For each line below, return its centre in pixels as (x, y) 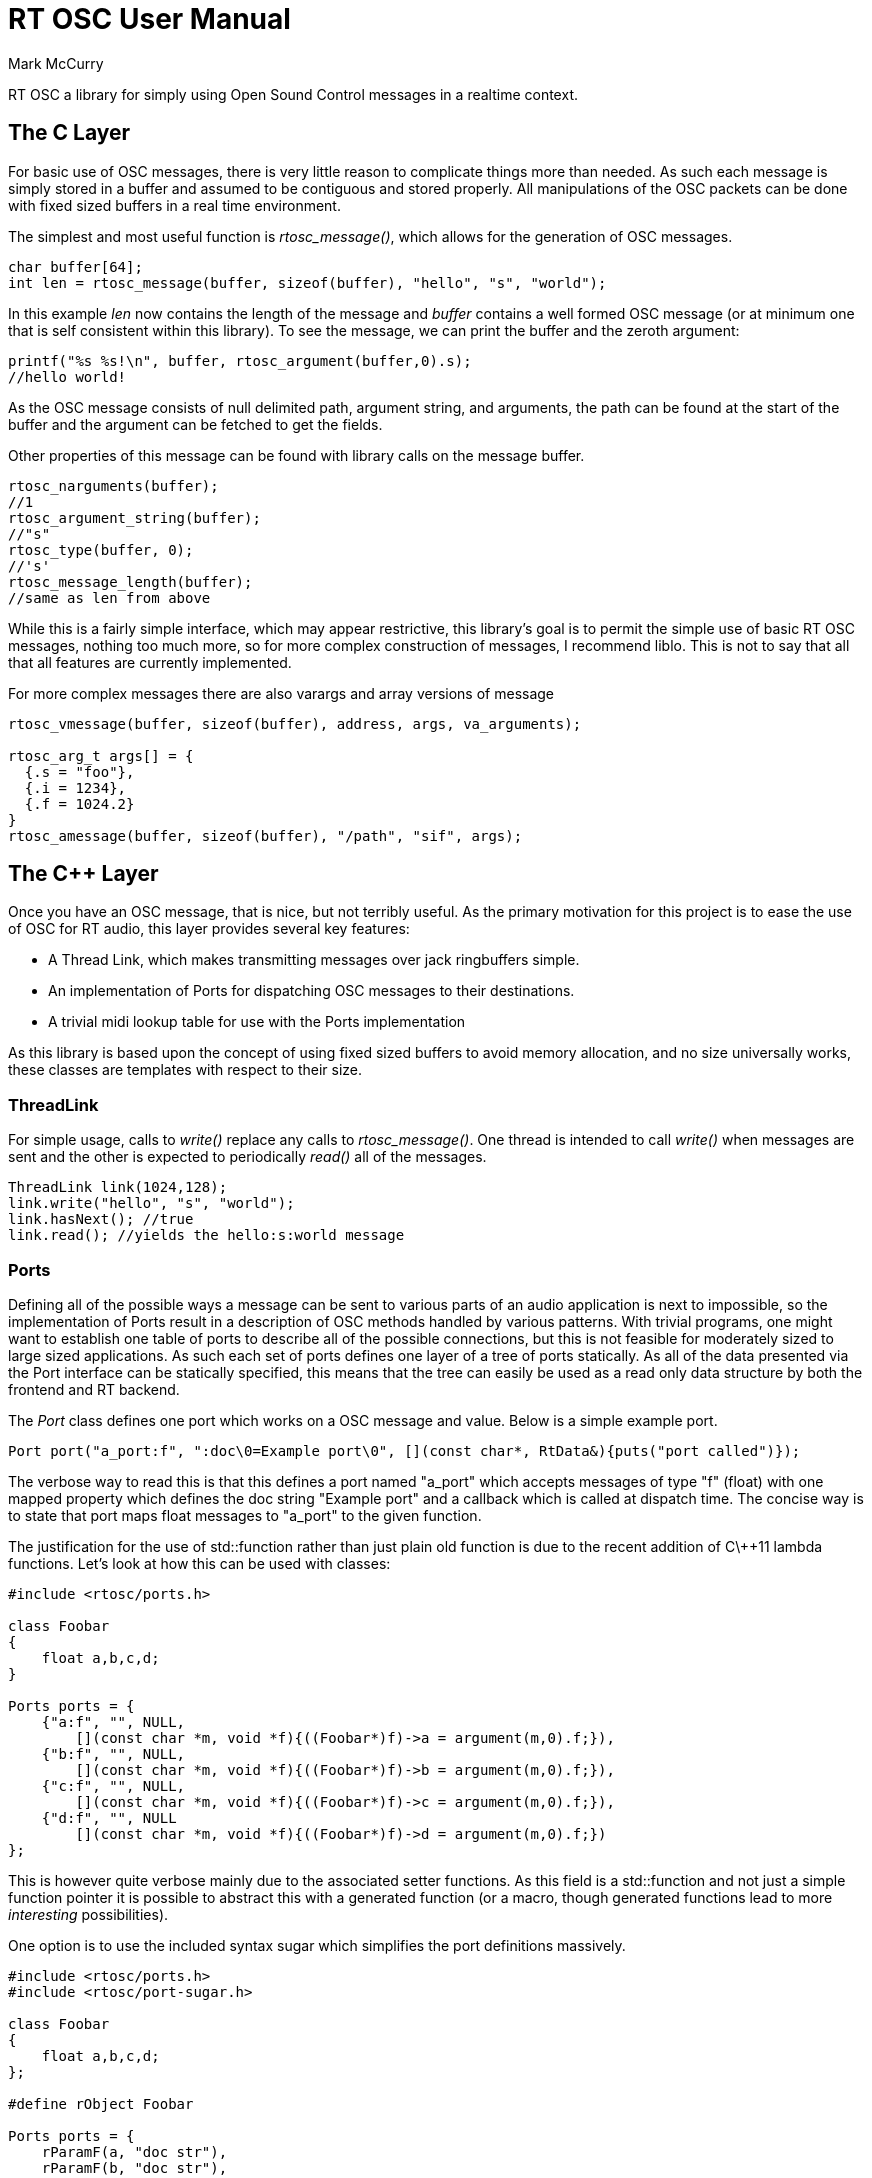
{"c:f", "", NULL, (113, 1785)
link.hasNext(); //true (101, 1219)
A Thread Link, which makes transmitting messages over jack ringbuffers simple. (314, 960)
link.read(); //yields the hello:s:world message (206, 1235)
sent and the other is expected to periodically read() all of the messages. (247, 1157)
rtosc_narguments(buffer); (113, 485)
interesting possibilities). (88, 1914)
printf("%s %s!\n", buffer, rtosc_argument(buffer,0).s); (240, 360)
